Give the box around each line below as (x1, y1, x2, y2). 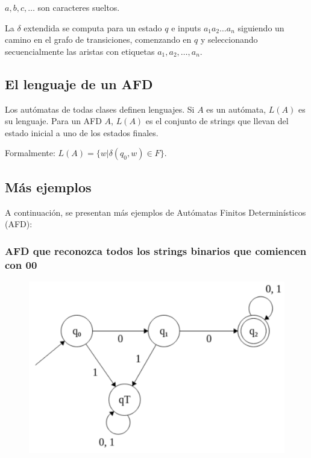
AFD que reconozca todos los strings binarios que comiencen (5, 243, 307, 258)
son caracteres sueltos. (37, 1, 120, 13)
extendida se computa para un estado (24, 21, 162, 34)
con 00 (5, 257, 37, 272)
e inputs (171, 21, 201, 34)
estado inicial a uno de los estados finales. (5, 126, 159, 139)
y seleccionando (200, 33, 258, 46)
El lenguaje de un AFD (5, 74, 153, 93)
